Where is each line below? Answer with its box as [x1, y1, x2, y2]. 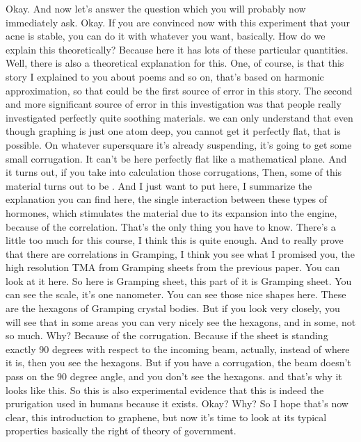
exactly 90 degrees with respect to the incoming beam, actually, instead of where [6, 341, 350, 356]
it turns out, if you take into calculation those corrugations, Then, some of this [6, 165, 342, 179]
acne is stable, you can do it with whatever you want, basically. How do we [6, 28, 326, 43]
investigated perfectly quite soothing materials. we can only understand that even [6, 110, 353, 124]
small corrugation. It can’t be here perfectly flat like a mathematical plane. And [6, 151, 347, 165]
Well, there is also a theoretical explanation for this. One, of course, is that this [6, 56, 344, 70]
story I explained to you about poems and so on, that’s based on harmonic [6, 69, 324, 83]
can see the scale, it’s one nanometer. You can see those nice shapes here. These [6, 287, 346, 302]
